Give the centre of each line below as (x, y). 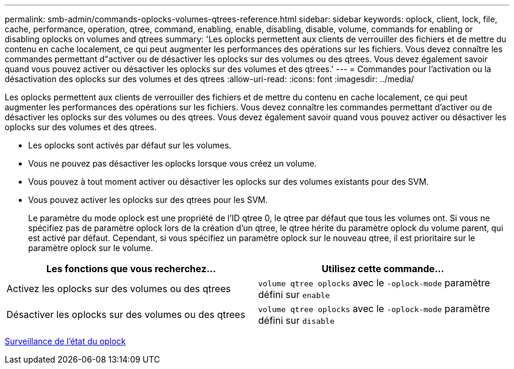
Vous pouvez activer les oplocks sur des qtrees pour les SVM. (148, 200)
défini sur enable (294, 294)
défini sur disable (296, 320)
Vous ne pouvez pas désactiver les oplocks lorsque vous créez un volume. (173, 163)
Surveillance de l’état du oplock (65, 341)
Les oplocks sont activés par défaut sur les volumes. (130, 145)
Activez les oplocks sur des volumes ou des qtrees (119, 289)
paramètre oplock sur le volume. (91, 248)
